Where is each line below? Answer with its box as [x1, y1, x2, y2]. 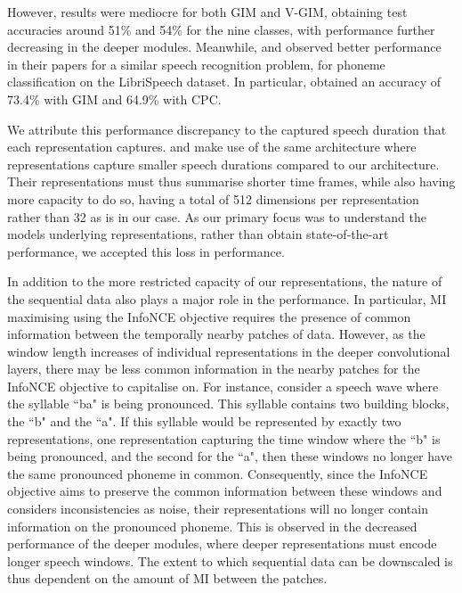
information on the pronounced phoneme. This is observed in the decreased [7, 516, 417, 535]
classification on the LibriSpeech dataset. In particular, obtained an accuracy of [7, 72, 442, 91]
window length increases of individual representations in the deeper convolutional [7, 342, 450, 360]
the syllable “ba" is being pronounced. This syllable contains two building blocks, [7, 394, 450, 413]
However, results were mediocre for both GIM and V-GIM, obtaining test [7, 3, 408, 21]
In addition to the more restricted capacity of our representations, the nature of [7, 272, 442, 291]
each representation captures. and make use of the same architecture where [7, 137, 417, 156]
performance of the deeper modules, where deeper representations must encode [7, 534, 437, 553]
